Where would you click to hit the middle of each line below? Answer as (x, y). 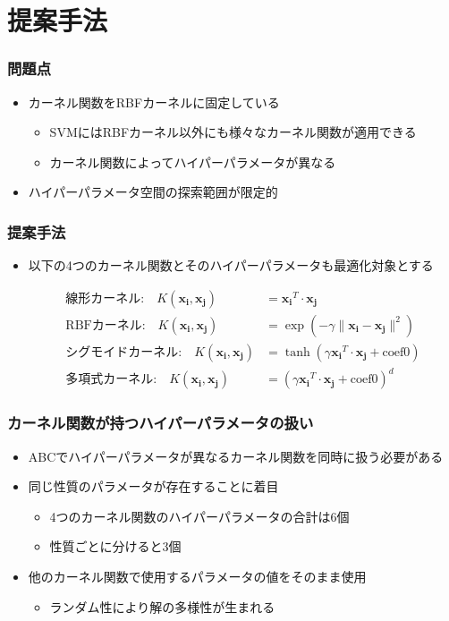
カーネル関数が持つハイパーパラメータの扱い (161, 423)
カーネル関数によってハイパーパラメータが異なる (193, 162)
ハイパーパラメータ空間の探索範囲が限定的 (153, 192)
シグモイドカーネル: (124, 352)
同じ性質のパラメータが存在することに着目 (153, 486)
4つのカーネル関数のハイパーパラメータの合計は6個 (199, 516)
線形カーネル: (105, 298)
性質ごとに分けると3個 (115, 546)
